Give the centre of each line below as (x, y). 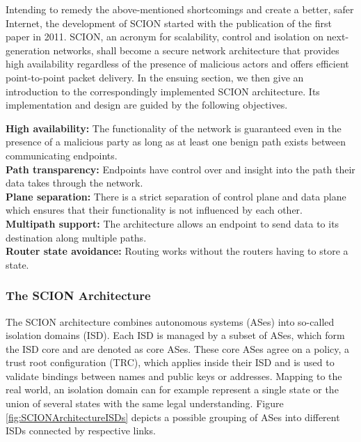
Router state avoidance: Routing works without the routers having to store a (177, 251)
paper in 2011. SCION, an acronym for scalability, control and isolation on (165, 37)
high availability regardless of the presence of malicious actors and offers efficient (177, 64)
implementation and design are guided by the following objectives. (147, 105)
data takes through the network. (74, 183)
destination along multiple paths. (76, 237)
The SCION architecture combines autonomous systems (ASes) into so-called (170, 321)
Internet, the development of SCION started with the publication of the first (169, 23)
